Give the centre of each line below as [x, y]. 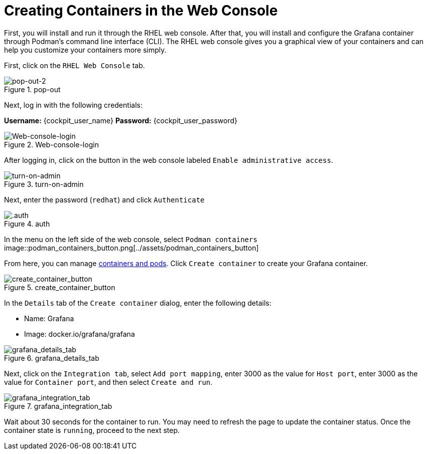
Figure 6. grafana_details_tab [52, 358]
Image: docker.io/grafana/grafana [80, 334]
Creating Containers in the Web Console [141, 11]
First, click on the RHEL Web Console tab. [75, 65]
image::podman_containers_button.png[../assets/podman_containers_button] [131, 248]
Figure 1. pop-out [32, 89]
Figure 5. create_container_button [60, 287]
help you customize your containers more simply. [85, 50]
